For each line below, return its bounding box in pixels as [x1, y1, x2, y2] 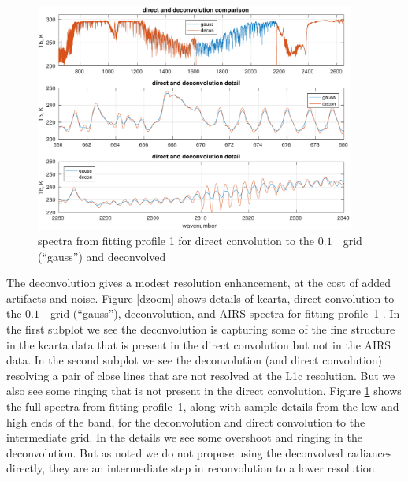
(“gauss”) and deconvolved [38, 248, 166, 264]
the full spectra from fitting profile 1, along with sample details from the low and [6, 397, 399, 414]
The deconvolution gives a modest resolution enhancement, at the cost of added [6, 274, 391, 291]
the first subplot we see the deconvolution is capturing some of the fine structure [6, 321, 395, 337]
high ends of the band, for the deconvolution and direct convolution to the [6, 413, 365, 430]
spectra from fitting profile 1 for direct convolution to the [38, 233, 315, 249]
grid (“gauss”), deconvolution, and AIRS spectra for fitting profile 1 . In [50, 305, 400, 322]
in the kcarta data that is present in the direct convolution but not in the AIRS [6, 336, 391, 352]
